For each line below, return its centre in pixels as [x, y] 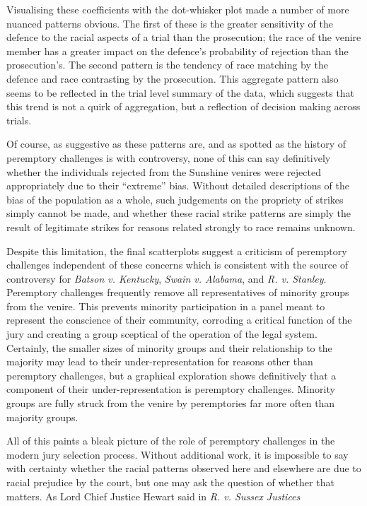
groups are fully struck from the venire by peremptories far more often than [171, 403]
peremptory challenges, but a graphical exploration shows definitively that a [171, 375]
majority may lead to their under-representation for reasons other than [160, 361]
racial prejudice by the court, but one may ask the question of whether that [170, 482]
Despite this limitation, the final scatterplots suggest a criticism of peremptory [177, 251]
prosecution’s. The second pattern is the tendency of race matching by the [168, 65]
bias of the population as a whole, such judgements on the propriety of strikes [175, 199]
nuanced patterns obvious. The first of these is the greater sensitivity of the [170, 23]
